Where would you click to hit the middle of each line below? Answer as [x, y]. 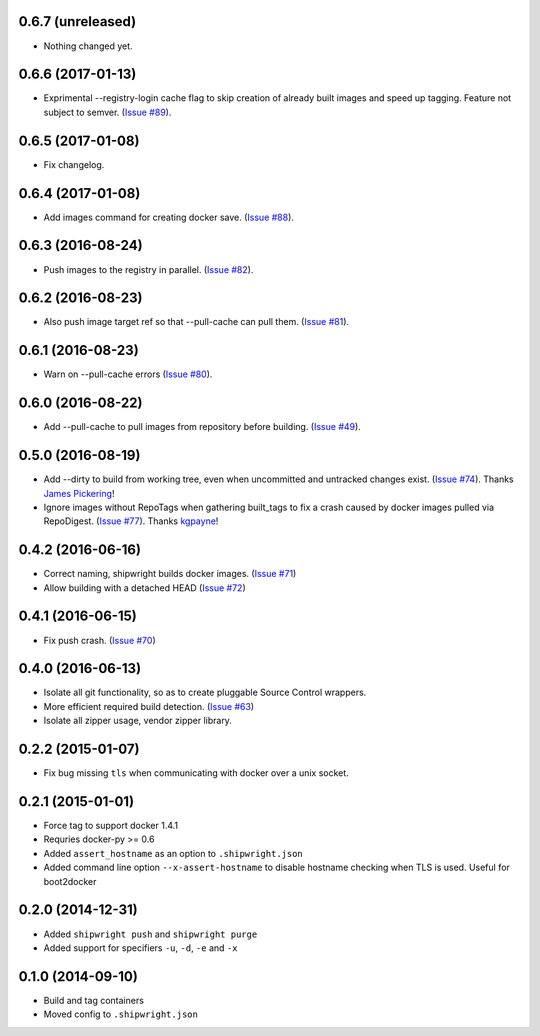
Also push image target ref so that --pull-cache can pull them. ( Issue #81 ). [196, 322]
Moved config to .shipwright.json [121, 1014]
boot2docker [70, 881]
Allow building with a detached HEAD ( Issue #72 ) [144, 587]
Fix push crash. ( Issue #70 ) [100, 640]
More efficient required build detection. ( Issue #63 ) [149, 706]
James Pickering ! [79, 493]
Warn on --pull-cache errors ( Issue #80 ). [128, 374]
